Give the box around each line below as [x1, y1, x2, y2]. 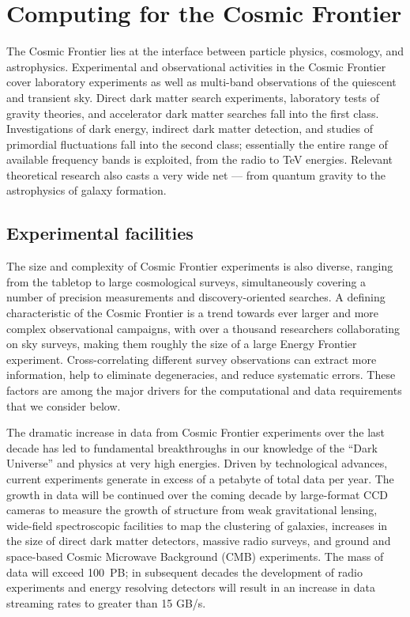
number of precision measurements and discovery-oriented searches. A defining [6, 289, 386, 305]
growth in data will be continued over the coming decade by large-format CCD [6, 486, 388, 502]
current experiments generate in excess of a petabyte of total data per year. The [6, 470, 394, 486]
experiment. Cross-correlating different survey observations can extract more [6, 350, 377, 367]
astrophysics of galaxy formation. [6, 182, 167, 199]
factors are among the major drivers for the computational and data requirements [6, 382, 402, 399]
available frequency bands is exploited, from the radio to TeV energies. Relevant [6, 151, 393, 168]
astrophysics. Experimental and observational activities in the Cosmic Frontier [6, 58, 386, 74]
